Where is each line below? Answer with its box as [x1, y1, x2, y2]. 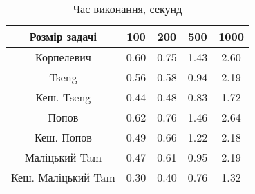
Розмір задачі [29, 28, 97, 44]
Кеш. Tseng [35, 89, 91, 105]
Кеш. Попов [34, 129, 92, 145]
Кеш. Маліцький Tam [11, 169, 115, 185]
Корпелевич [35, 49, 91, 65]
